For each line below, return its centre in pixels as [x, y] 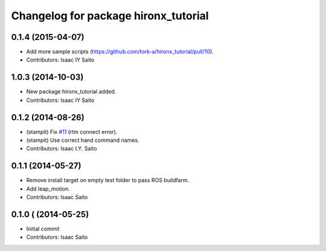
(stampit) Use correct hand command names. [83, 140]
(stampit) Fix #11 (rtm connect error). [72, 132]
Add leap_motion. [48, 189]
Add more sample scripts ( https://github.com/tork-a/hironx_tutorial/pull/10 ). [120, 52]
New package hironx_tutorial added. [71, 92]
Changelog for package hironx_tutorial [110, 16]
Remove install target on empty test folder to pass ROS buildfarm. [108, 180]
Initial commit [43, 229]
